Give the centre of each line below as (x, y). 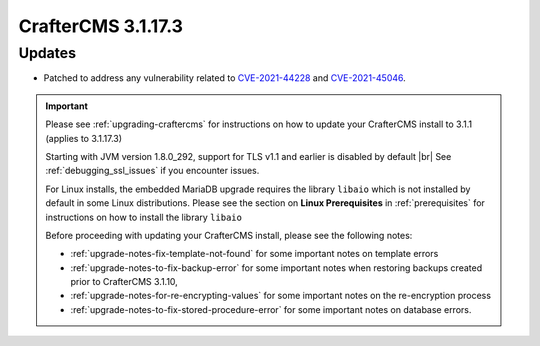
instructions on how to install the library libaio (143, 217)
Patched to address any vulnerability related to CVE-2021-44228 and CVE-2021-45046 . (225, 78)
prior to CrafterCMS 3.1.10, (124, 282)
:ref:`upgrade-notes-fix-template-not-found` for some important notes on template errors (254, 254)
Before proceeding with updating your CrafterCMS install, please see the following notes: (229, 235)
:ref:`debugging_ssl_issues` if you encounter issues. (152, 171)
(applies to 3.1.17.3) (84, 138)
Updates (47, 53)
